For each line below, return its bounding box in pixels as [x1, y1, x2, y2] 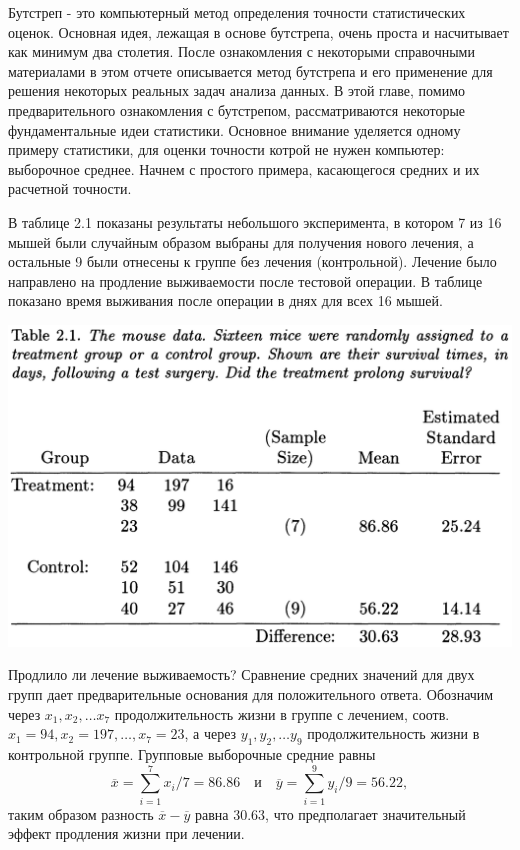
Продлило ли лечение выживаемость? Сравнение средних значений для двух [8, 664, 475, 685]
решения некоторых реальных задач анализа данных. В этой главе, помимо [8, 80, 466, 101]
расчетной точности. [8, 178, 132, 199]
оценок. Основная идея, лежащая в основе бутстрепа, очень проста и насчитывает [8, 21, 509, 42]
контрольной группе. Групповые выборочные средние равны [8, 743, 376, 764]
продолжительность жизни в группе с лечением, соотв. [114, 703, 450, 724]
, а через [184, 723, 237, 744]
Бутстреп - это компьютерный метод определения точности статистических [8, 2, 466, 22]
